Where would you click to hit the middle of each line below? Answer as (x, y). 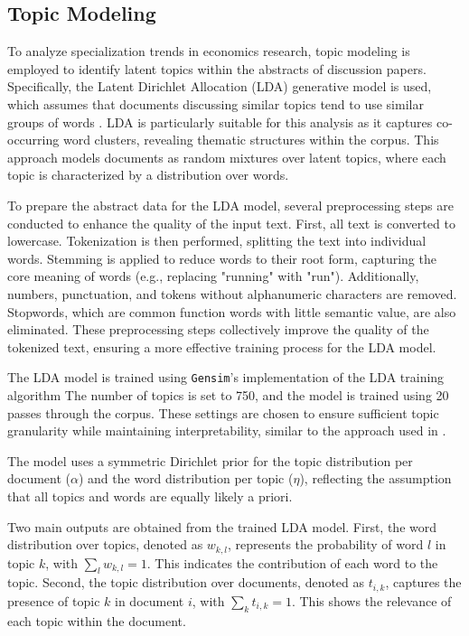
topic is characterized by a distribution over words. (148, 175)
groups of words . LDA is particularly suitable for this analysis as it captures (220, 122)
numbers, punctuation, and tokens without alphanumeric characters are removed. (232, 293)
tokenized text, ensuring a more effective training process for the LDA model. (222, 346)
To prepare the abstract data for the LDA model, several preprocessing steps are (230, 205)
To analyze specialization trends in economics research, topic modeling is (209, 51)
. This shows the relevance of (371, 600)
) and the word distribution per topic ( (186, 478)
